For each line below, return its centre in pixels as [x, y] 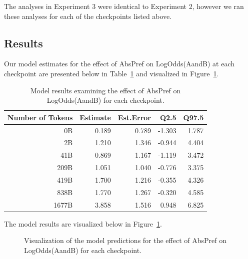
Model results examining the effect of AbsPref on [105, 90]
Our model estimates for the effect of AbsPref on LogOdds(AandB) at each [119, 64]
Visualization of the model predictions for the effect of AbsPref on [125, 240]
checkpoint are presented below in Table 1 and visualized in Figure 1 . [111, 73]
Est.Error [134, 117]
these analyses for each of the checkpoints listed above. [88, 16]
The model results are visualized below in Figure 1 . [83, 223]
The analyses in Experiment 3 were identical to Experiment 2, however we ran [124, 6]
